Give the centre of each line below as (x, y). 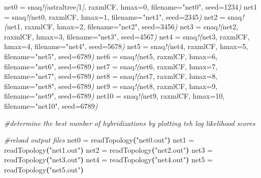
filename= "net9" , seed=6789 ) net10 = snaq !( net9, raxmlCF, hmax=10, (115, 96)
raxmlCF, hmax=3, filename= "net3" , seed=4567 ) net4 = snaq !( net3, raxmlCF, (127, 36)
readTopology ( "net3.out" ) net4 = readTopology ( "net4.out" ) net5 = (108, 160)
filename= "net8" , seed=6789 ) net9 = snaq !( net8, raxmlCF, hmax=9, (111, 86)
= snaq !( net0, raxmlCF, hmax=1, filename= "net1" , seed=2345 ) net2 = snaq (123, 16)
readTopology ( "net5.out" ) (44, 169)
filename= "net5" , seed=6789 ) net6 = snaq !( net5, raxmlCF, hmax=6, (111, 56)
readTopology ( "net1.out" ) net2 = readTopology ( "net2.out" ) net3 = (108, 149)
